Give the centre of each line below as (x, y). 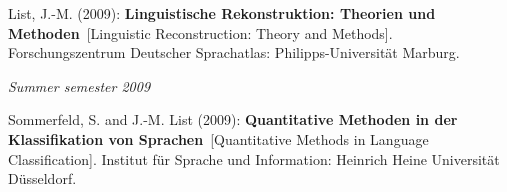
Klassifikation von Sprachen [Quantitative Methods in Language (218, 138)
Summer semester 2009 (79, 85)
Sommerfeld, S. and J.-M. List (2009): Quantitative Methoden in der (233, 119)
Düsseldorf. (42, 178)
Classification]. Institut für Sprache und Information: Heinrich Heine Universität (254, 158)
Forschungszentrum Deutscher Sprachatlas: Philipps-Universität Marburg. (234, 52)
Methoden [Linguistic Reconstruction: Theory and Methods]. (200, 32)
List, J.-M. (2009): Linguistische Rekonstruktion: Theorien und (222, 13)
